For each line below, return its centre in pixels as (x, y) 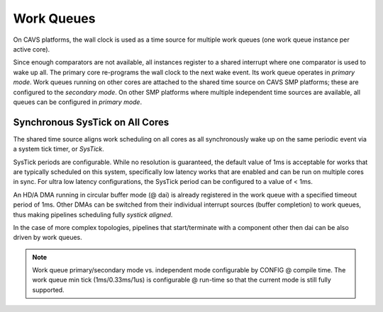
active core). (32, 49)
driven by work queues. (48, 238)
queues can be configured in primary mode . (77, 102)
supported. (48, 289)
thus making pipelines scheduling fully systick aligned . (93, 214)
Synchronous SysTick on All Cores (91, 122)
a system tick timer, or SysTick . (59, 149)
